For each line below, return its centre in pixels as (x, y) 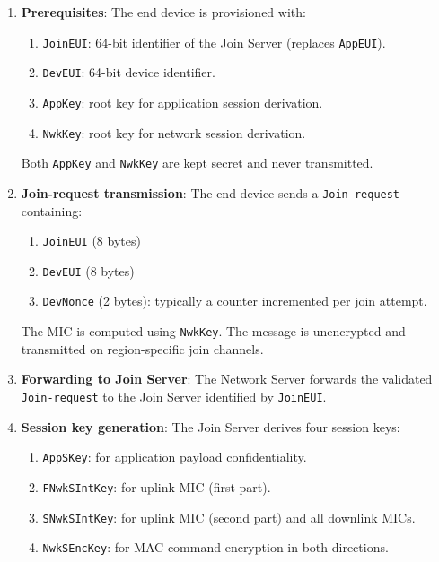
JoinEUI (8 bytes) (92, 241)
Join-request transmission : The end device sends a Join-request (211, 192)
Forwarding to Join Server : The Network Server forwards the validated (227, 379)
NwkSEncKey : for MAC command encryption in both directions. (215, 547)
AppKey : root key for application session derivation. (183, 102)
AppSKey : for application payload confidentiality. (175, 457)
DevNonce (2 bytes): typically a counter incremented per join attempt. (235, 301)
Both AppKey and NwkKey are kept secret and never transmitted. (197, 163)
